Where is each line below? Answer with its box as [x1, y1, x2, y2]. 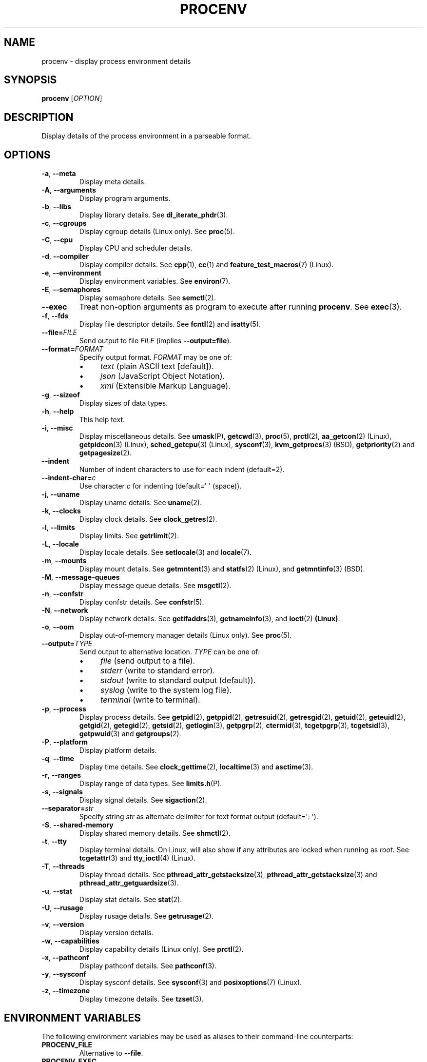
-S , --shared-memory [41, 821, 114, 829]
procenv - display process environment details [41, 57, 191, 65]
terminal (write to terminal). [100, 695, 200, 705]
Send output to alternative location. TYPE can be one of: [79, 648, 260, 656]
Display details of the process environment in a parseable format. [41, 132, 252, 140]
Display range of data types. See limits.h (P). [79, 779, 222, 788]
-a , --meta [41, 169, 76, 178]
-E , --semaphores [41, 285, 101, 294]
